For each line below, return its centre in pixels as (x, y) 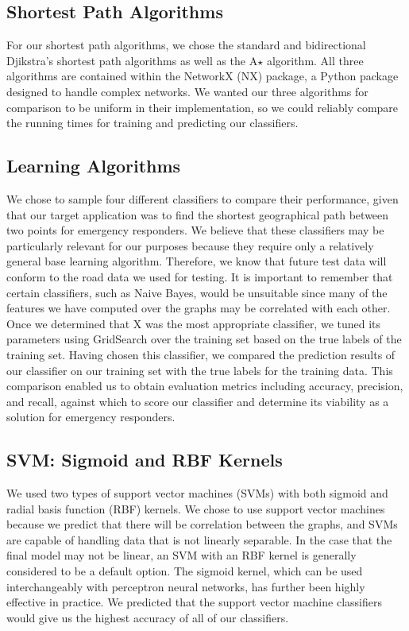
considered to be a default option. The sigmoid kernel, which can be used (185, 571)
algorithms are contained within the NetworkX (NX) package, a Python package (203, 76)
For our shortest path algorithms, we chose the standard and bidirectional (186, 45)
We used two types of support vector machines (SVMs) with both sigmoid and (197, 493)
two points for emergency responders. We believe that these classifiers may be (195, 230)
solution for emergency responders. (91, 417)
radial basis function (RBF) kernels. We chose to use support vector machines (196, 508)
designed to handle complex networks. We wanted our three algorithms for (187, 91)
